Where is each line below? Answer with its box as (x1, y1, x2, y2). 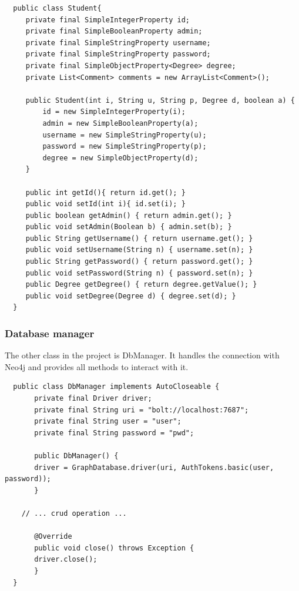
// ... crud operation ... (21, 509, 127, 518)
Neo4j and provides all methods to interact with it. (5, 360, 189, 372)
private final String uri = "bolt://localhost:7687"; (34, 405, 249, 414)
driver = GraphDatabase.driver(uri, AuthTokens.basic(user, (34, 463, 274, 472)
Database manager (5, 325, 95, 340)
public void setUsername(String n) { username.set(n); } (25, 246, 253, 254)
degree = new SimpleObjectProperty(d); (42, 153, 199, 162)
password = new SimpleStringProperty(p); (42, 142, 207, 151)
